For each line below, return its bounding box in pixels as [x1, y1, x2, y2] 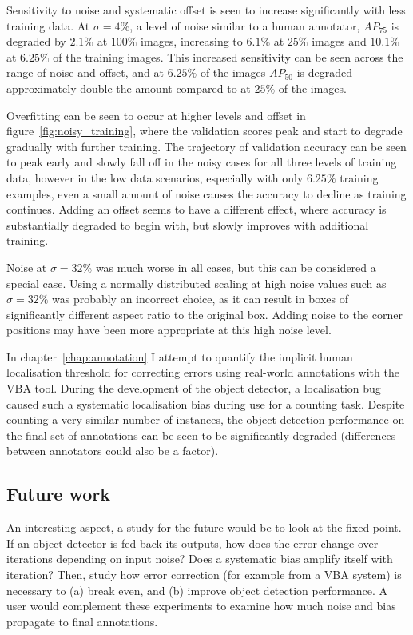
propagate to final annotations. [6, 613, 158, 629]
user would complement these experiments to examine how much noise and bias [6, 597, 396, 614]
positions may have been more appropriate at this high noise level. [6, 321, 332, 338]
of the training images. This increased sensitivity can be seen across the [53, 48, 403, 65]
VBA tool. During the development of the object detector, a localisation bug [6, 380, 381, 397]
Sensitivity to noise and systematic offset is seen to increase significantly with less [6, 2, 406, 18]
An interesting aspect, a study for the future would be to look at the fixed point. [6, 519, 402, 536]
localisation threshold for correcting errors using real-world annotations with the [6, 364, 399, 381]
